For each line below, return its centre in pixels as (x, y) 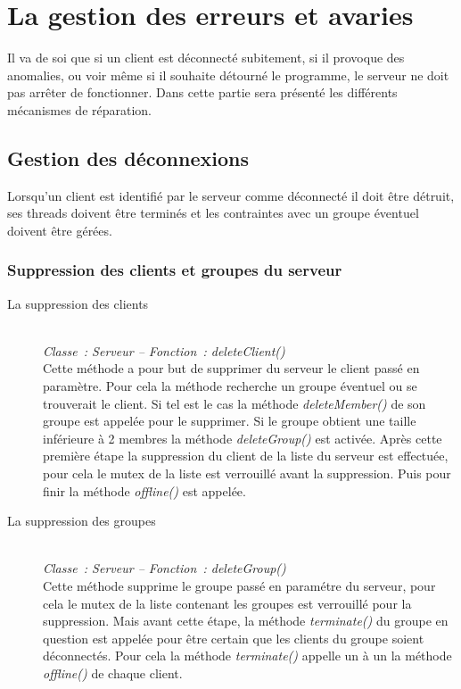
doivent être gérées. (60, 230)
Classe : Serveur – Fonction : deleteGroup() (165, 568)
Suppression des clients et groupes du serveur (175, 270)
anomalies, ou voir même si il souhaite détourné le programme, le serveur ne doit (228, 75)
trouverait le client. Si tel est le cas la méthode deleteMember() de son (235, 403)
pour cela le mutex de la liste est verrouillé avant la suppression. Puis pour (247, 473)
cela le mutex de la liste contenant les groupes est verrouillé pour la (227, 603)
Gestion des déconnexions (128, 158)
